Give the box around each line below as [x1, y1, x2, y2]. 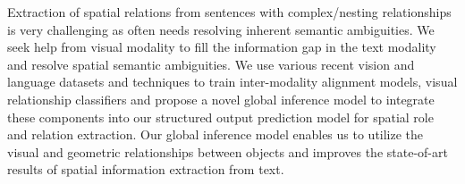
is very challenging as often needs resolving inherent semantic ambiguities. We [7, 20, 435, 38]
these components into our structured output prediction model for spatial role [7, 107, 434, 126]
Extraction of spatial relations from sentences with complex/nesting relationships [7, 3, 452, 21]
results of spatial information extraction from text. [7, 160, 284, 179]
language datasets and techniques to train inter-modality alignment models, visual [7, 72, 458, 91]
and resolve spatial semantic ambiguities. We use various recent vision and [7, 54, 415, 73]
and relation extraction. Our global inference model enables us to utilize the [7, 125, 424, 144]
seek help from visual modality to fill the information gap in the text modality [7, 38, 436, 56]
